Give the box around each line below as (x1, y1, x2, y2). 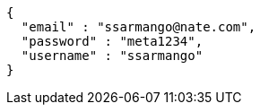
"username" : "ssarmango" (21, 48, 204, 63)
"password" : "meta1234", (21, 34, 204, 48)
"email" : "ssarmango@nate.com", (21, 20, 256, 34)
